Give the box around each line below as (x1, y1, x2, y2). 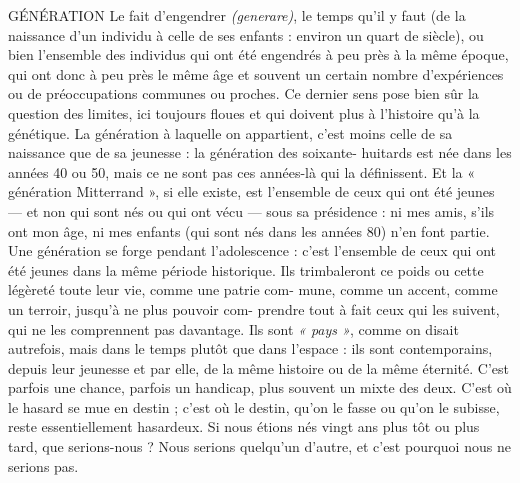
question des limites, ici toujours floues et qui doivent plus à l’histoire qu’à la (8, 102, 480, 123)
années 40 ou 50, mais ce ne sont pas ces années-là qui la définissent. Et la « (8, 161, 476, 182)
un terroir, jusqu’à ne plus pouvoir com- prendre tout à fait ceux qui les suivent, (8, 298, 500, 319)
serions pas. (8, 455, 79, 476)
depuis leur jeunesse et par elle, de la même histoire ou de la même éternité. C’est (8, 357, 509, 378)
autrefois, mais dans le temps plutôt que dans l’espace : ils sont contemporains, (8, 338, 493, 359)
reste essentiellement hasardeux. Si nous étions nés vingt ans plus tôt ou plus (8, 416, 480, 437)
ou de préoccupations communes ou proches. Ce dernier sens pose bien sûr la (8, 83, 479, 104)
